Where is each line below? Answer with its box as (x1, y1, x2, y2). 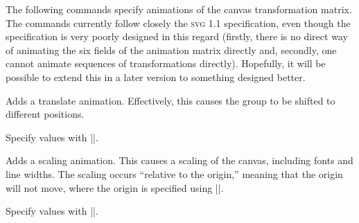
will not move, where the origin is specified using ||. (6, 180, 224, 195)
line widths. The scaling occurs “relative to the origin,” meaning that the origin (6, 166, 343, 181)
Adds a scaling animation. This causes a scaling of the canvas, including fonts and (6, 153, 353, 168)
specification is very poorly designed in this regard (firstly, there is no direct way (6, 29, 348, 44)
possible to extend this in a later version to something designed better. (6, 69, 306, 84)
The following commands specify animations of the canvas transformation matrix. (6, 2, 352, 16)
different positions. (6, 107, 85, 121)
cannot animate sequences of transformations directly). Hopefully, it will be (6, 56, 326, 71)
